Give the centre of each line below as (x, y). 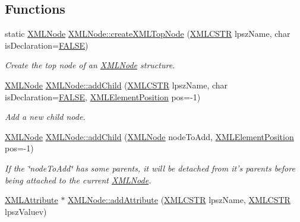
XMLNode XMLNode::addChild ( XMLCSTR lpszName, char (116, 85)
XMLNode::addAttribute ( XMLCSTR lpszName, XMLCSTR (179, 200)
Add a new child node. (45, 117)
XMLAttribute (31, 200)
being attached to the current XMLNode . (78, 180)
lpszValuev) (26, 211)
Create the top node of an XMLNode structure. (90, 65)
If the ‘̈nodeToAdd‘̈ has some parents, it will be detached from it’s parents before (150, 168)
